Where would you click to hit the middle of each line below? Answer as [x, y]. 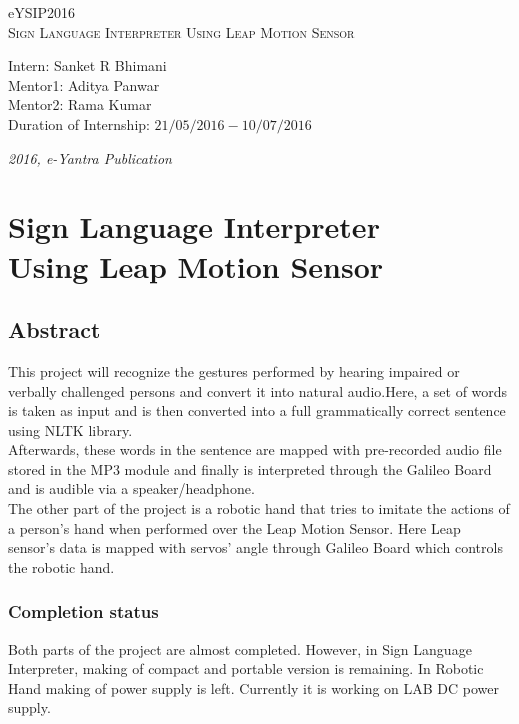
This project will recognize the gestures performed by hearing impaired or [234, 370]
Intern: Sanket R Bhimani [87, 65]
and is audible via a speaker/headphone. [131, 488]
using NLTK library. [70, 429]
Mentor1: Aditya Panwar [84, 84]
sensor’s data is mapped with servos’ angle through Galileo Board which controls [255, 547]
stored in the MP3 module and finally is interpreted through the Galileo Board [250, 468]
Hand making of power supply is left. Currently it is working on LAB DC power [254, 687]
